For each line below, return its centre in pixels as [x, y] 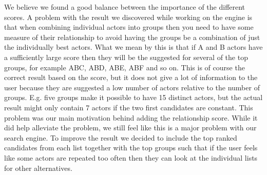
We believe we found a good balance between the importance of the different [125, 7]
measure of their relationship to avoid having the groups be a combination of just [132, 37]
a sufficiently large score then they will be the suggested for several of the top [126, 57]
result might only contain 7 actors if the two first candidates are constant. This [129, 107]
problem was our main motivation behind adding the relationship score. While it [131, 117]
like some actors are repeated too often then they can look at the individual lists [131, 157]
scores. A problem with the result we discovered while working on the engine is [128, 17]
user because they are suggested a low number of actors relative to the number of [132, 87]
